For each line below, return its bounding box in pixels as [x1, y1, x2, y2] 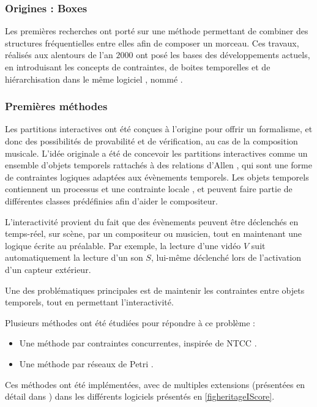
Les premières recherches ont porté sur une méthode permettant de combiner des [5, 24, 308, 37]
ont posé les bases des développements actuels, [136, 48, 310, 61]
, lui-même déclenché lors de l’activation [151, 251, 302, 264]
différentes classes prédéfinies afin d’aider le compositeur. [5, 194, 218, 207]
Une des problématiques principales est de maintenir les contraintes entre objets [5, 283, 305, 296]
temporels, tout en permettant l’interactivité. [5, 296, 174, 308]
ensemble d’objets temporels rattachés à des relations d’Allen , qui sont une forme [5, 159, 312, 171]
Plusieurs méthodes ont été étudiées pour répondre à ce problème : [5, 316, 256, 329]
